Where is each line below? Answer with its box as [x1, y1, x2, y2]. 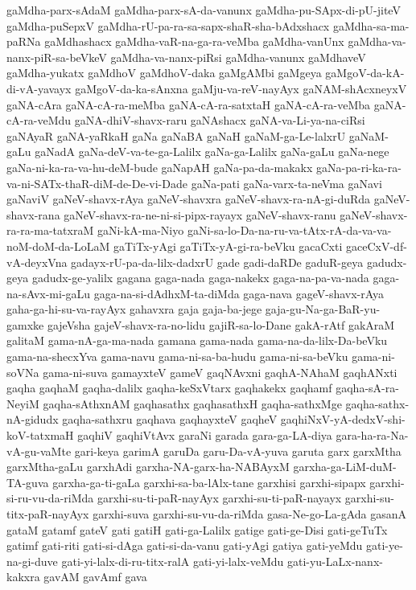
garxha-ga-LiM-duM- [293, 458, 397, 475]
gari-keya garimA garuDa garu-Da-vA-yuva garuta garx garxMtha [74, 442, 402, 459]
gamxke [6, 316, 44, 333]
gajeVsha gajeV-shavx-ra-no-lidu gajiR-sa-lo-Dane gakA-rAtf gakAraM [47, 316, 395, 333]
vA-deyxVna [6, 253, 68, 270]
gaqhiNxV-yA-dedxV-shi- [280, 411, 406, 428]
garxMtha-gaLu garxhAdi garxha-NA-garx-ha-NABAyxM [6, 458, 290, 475]
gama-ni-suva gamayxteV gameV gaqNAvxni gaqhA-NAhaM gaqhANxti [43, 363, 397, 380]
